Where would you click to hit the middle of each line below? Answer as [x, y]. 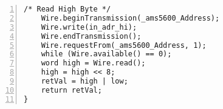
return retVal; [71, 90]
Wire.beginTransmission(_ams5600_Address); [130, 18]
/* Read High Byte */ [67, 9]
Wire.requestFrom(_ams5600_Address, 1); [124, 45]
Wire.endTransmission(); [91, 36]
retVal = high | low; [84, 81]
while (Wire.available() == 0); [106, 54]
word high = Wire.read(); [93, 63]
